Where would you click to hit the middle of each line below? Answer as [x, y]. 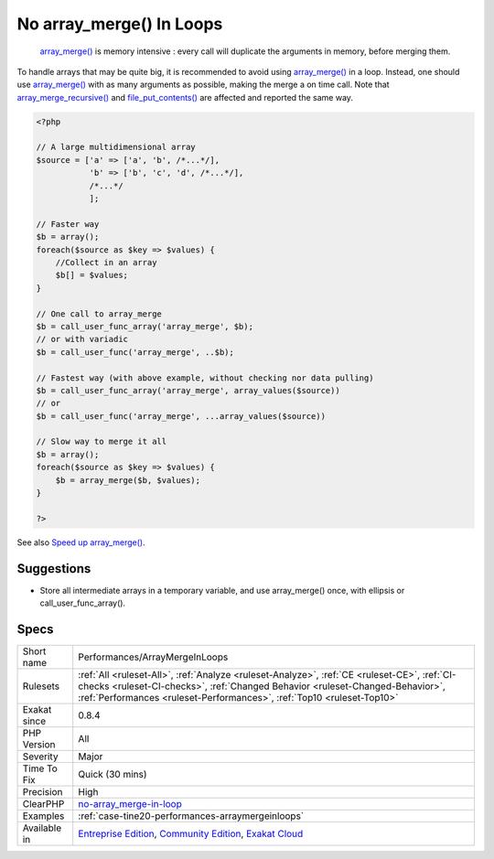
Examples [43, 816]
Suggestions [54, 569]
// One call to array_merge [99, 314]
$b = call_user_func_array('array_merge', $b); [145, 326]
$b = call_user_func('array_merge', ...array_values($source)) [181, 416]
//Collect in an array [106, 262]
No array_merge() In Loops [120, 24]
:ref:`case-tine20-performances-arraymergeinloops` [191, 816]
